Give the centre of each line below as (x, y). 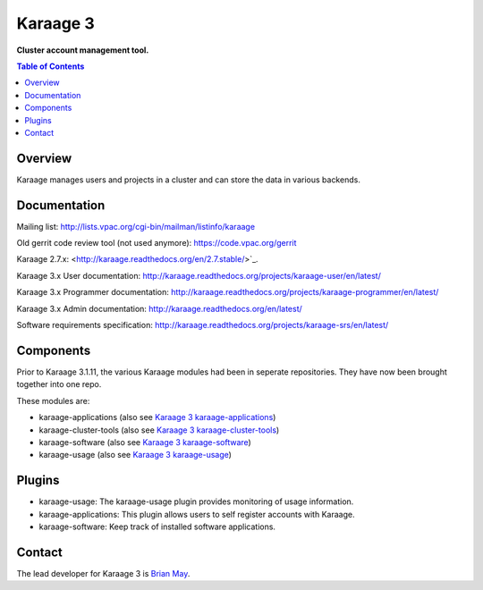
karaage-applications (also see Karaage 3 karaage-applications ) (157, 417)
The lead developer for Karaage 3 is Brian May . (103, 573)
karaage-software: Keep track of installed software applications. (157, 527)
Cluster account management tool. (83, 50)
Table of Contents (51, 66)
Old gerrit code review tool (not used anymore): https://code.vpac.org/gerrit (157, 243)
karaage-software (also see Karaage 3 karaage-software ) (145, 442)
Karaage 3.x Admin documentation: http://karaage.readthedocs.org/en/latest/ (160, 308)
